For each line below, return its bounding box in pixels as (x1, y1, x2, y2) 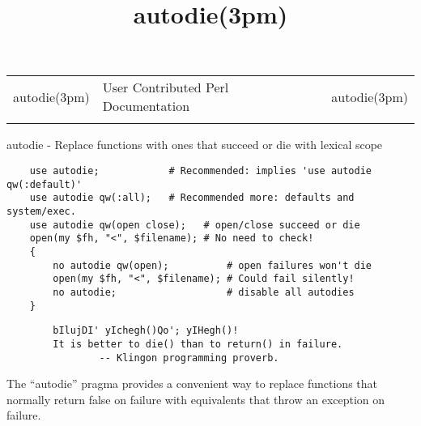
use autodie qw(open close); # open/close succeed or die (29, 219, 360, 231)
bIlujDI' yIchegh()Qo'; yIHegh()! (53, 325, 239, 337)
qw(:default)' (6, 178, 83, 190)
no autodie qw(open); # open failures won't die (53, 259, 372, 271)
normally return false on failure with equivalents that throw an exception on (6, 390, 385, 407)
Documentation (102, 96, 190, 116)
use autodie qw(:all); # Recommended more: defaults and (29, 192, 355, 204)
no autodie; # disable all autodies (53, 286, 355, 298)
